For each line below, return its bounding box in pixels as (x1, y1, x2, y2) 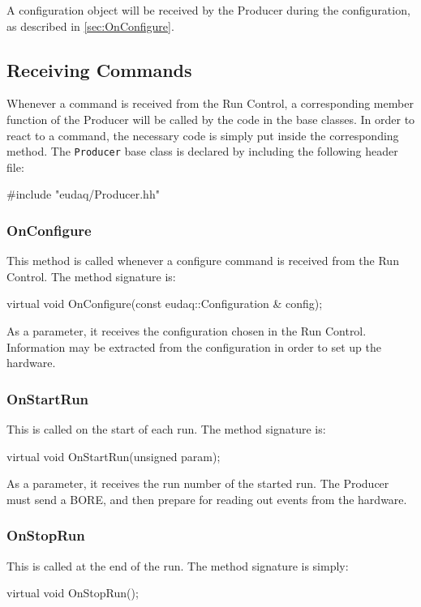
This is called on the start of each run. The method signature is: (6, 421, 326, 438)
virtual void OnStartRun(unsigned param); (6, 447, 221, 464)
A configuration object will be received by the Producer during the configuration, (6, 2, 410, 18)
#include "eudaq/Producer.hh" (6, 186, 160, 203)
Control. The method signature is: (6, 267, 176, 284)
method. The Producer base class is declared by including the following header (6, 143, 398, 160)
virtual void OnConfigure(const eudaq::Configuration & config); (6, 295, 323, 312)
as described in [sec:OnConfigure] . (6, 17, 174, 34)
